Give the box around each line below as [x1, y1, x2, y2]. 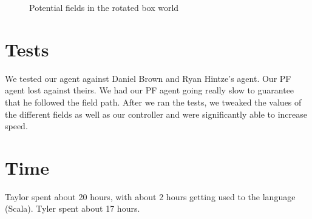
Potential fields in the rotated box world [29, 1, 179, 13]
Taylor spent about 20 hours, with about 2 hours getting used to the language [5, 190, 296, 203]
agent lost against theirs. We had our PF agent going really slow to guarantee [5, 84, 294, 96]
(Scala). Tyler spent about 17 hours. [5, 202, 140, 215]
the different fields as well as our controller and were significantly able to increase [5, 107, 307, 120]
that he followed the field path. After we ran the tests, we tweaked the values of [5, 95, 302, 108]
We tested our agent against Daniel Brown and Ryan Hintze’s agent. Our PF [5, 72, 291, 84]
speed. [5, 120, 28, 132]
